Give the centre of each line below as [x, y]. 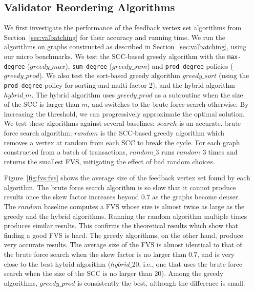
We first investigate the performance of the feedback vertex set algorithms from [123, 28]
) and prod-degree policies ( [190, 66]
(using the [234, 75]
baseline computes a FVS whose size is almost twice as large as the [144, 206]
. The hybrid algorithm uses [73, 94]
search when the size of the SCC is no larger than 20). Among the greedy [114, 273]
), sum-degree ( [89, 66]
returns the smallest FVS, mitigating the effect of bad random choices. [109, 161]
